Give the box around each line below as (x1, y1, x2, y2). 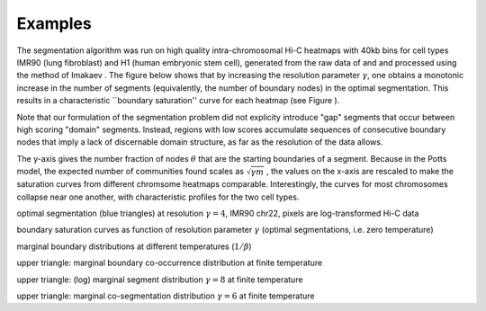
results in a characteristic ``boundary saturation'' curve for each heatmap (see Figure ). (16, 95, 340, 106)
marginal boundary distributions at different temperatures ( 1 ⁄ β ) (16, 241, 252, 252)
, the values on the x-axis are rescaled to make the (265, 166, 454, 177)
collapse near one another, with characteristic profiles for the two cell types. (16, 191, 300, 202)
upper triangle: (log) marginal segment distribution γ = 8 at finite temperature (16, 274, 303, 285)
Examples (16, 13, 92, 33)
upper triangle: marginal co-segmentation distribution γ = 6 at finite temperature (16, 290, 315, 301)
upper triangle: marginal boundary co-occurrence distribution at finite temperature (16, 257, 323, 269)
